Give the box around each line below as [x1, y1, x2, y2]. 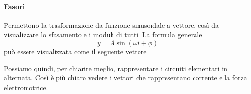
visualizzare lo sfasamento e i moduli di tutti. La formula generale [4, 29, 202, 40]
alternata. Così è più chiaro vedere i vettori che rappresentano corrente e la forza [4, 72, 247, 83]
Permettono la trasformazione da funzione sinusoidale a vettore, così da [4, 20, 219, 30]
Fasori [4, 1, 25, 11]
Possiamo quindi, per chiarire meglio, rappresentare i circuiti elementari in [4, 63, 227, 73]
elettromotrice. [4, 82, 48, 92]
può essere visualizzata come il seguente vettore [4, 46, 147, 56]
